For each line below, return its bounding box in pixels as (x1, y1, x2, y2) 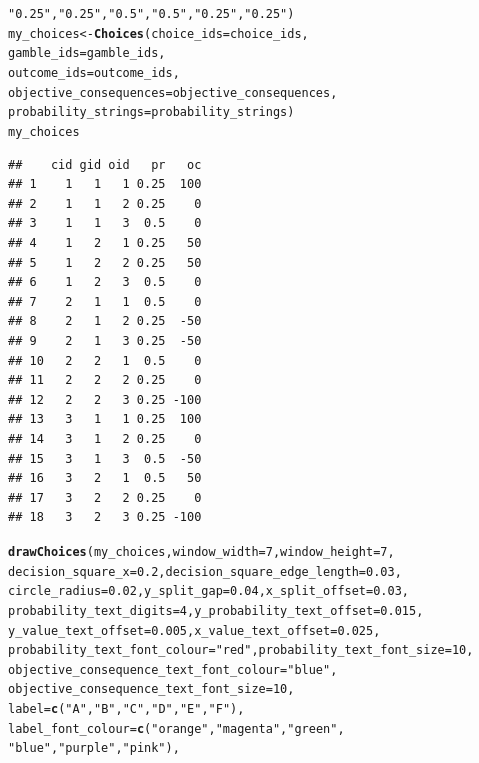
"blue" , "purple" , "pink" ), (8, 741, 180, 756)
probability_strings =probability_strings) (8, 105, 295, 120)
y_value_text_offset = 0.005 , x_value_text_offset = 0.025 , (8, 623, 381, 638)
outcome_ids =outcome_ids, (8, 65, 180, 80)
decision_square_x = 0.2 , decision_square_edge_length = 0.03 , (8, 564, 402, 579)
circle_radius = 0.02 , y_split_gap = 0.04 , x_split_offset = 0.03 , (8, 584, 410, 599)
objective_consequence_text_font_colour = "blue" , (8, 662, 338, 677)
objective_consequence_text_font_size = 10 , (8, 682, 295, 697)
